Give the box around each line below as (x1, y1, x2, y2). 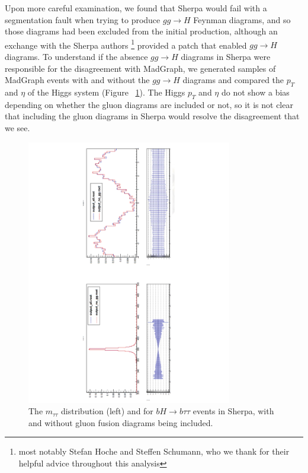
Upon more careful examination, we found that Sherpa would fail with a (5, 2, 267, 14)
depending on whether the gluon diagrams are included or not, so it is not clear (5, 98, 293, 110)
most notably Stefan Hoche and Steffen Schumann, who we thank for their (18, 445, 290, 458)
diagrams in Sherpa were (181, 50, 271, 63)
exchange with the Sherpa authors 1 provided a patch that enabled (5, 37, 247, 51)
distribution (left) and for (61, 405, 153, 417)
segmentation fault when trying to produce (5, 13, 161, 26)
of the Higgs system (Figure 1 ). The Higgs (27, 86, 185, 99)
